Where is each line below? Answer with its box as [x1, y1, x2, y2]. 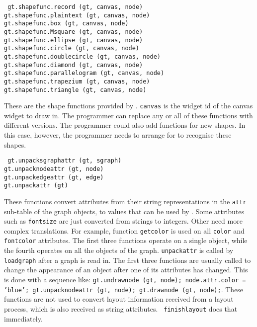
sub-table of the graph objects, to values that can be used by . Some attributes [4, 206, 245, 216]
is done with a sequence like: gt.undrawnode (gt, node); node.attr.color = [4, 274, 246, 284]
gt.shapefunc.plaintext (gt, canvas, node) [4, 11, 150, 19]
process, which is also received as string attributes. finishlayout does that [4, 303, 238, 314]
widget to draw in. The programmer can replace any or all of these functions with [4, 110, 253, 120]
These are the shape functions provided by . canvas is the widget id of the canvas [4, 100, 253, 111]
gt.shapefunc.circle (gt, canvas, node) [4, 45, 140, 52]
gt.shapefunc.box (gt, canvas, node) [4, 20, 129, 27]
